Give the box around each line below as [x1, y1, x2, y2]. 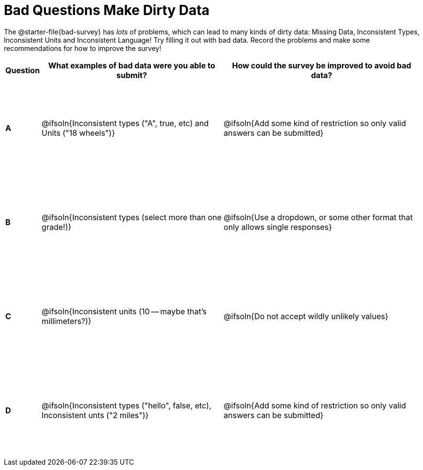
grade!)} [41, 222, 72, 232]
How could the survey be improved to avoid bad [232, 60, 411, 70]
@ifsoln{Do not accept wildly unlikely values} [224, 311, 389, 321]
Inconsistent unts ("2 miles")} [41, 410, 149, 420]
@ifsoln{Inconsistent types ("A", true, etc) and [41, 118, 209, 128]
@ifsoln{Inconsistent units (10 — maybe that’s [41, 306, 207, 316]
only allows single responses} [224, 222, 332, 232]
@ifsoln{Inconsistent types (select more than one [41, 212, 222, 222]
